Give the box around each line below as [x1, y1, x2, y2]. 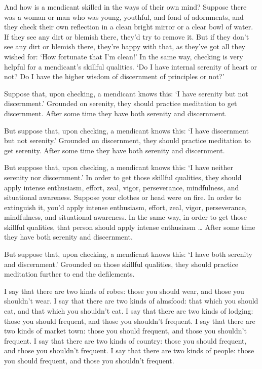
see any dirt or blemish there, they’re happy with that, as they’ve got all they [4, 41, 245, 52]
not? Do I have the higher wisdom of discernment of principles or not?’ [4, 71, 224, 82]
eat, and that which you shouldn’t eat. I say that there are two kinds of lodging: [4, 306, 253, 316]
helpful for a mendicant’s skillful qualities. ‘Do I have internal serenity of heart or [4, 61, 257, 72]
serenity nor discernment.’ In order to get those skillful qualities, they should [4, 172, 242, 182]
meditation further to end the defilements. [4, 269, 135, 279]
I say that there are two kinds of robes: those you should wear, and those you [4, 285, 244, 296]
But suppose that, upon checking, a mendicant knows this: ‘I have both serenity [4, 249, 252, 259]
